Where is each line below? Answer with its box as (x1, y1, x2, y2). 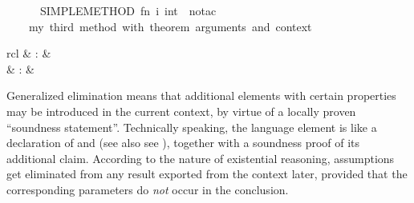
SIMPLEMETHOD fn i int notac (39, 2, 217, 18)
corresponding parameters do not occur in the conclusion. (6, 181, 289, 197)
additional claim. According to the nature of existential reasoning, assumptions (6, 149, 395, 166)
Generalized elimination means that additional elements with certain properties (6, 87, 396, 104)
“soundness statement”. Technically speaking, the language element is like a (6, 118, 377, 135)
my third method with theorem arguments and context (28, 18, 312, 34)
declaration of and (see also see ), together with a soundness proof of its (6, 134, 360, 151)
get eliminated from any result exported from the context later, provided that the (6, 165, 408, 182)
